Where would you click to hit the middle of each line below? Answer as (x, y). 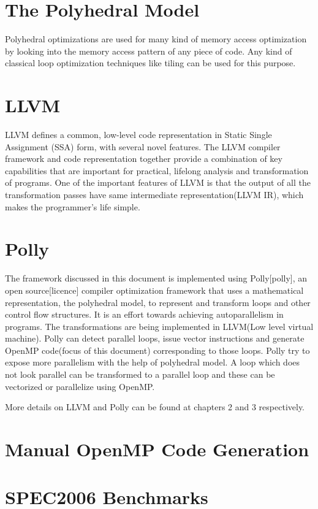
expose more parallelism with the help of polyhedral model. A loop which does (153, 362)
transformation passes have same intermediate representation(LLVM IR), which (154, 194)
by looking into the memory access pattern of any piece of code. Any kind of (149, 51)
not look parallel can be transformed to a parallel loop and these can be (140, 374)
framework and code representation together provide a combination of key (144, 159)
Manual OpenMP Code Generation (157, 449)
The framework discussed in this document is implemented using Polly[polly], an (156, 278)
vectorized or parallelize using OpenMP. (80, 386)
